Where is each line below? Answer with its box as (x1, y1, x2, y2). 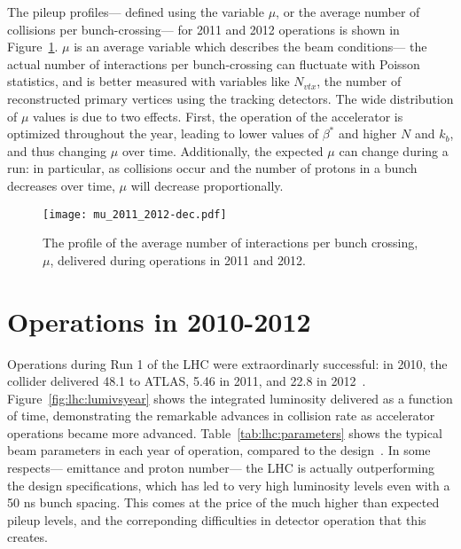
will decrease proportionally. (130, 176, 284, 194)
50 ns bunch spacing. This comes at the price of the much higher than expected (7, 493, 440, 512)
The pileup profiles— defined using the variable (7, 3, 264, 20)
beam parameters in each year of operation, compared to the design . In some (7, 441, 431, 459)
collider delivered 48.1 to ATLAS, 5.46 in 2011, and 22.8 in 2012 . (7, 372, 366, 390)
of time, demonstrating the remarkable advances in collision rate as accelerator (7, 406, 435, 425)
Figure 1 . (7, 37, 59, 56)
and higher (338, 124, 397, 143)
